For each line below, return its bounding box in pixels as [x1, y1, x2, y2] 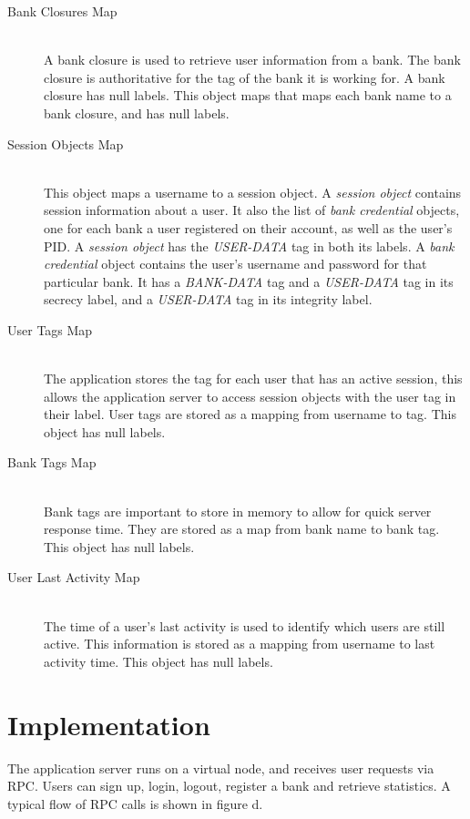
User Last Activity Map [7, 568, 140, 587]
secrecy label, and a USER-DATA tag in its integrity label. [44, 290, 373, 309]
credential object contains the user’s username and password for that [44, 254, 427, 273]
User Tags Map [7, 320, 93, 339]
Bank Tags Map [7, 453, 97, 472]
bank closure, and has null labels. [44, 103, 230, 122]
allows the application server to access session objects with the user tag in [44, 386, 456, 405]
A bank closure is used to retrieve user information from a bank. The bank [44, 50, 461, 69]
